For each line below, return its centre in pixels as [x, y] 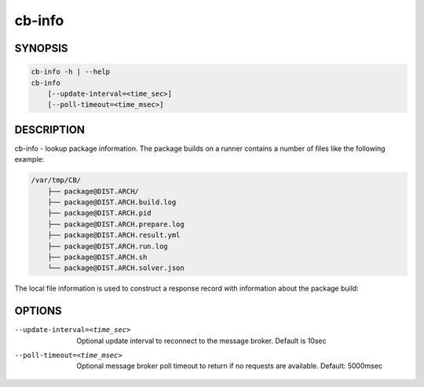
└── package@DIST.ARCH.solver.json [116, 268]
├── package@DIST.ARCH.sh [97, 257]
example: [29, 159]
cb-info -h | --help [70, 72]
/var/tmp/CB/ [56, 180]
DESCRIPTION [50, 130]
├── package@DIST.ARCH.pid [100, 213]
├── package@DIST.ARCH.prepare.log [116, 224]
